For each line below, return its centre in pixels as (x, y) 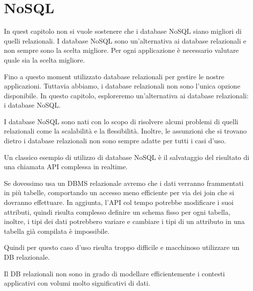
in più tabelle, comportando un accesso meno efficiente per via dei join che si (119, 192)
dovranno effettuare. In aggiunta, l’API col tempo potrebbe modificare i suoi (119, 202)
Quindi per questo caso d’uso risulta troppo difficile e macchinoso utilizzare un (122, 247)
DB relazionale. (27, 257)
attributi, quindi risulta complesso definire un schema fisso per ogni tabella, (117, 212)
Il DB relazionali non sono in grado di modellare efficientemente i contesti (115, 273)
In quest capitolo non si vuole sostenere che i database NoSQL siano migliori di (123, 31)
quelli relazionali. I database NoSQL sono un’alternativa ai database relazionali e (125, 40)
